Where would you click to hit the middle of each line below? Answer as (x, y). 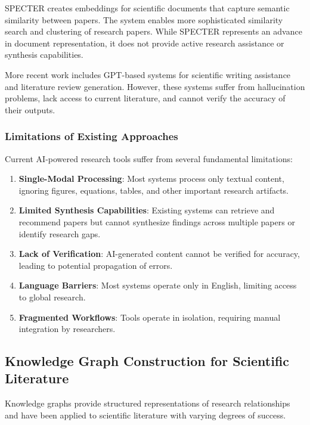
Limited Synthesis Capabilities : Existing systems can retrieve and (147, 210)
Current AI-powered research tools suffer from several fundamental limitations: (149, 158)
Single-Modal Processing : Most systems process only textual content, (151, 179)
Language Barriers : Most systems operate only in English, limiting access (158, 285)
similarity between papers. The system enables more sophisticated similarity (144, 19)
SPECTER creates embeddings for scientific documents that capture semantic (147, 8)
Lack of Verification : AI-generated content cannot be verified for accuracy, (159, 254)
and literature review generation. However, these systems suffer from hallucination (155, 86)
